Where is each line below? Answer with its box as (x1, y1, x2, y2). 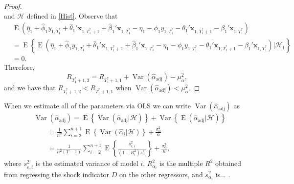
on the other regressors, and (119, 169, 203, 179)
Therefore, (4, 62, 35, 72)
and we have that (4, 82, 56, 93)
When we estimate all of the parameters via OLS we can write (4, 101, 191, 111)
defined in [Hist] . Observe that (26, 10, 118, 20)
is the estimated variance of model (35, 158, 138, 168)
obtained (215, 158, 241, 168)
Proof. (4, 1, 22, 11)
